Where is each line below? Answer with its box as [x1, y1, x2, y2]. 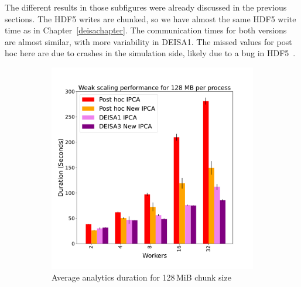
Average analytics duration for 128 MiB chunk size [52, 271, 231, 283]
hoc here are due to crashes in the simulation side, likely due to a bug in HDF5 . [5, 47, 296, 59]
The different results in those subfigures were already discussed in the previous [5, 1, 287, 13]
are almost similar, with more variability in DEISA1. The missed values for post [5, 35, 292, 47]
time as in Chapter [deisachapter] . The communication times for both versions [5, 24, 287, 36]
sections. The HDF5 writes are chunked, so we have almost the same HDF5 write [5, 12, 296, 25]
